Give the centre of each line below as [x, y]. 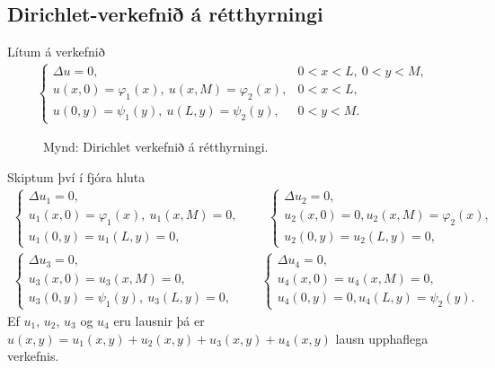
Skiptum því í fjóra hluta [76, 176]
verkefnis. [33, 356]
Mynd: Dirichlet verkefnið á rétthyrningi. [156, 147]
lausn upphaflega [382, 338]
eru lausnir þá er [159, 320]
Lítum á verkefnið [56, 52]
